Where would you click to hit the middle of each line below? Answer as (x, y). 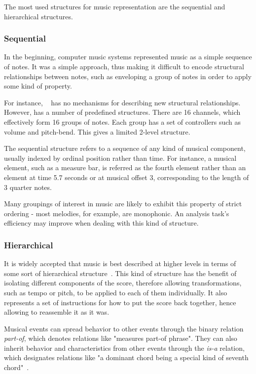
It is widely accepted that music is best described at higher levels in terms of (120, 263)
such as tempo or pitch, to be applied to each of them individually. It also (116, 292)
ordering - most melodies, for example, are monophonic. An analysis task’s (117, 213)
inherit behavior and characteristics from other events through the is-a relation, (124, 348)
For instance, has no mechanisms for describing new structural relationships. (122, 102)
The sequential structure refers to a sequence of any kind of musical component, (125, 148)
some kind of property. (38, 86)
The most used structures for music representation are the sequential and (115, 6)
